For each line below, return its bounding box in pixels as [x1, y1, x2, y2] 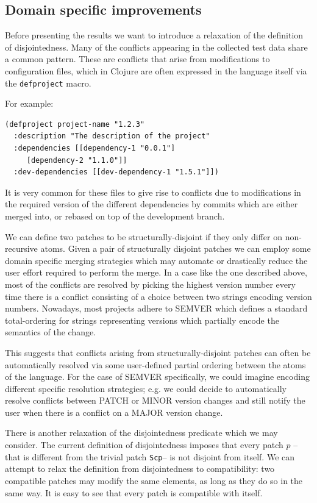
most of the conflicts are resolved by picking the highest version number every [5, 277, 296, 290]
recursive [5, 242, 38, 255]
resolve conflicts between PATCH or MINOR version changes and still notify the [5, 394, 305, 407]
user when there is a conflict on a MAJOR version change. [5, 405, 223, 418]
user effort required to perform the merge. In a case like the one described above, [5, 266, 307, 279]
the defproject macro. [5, 76, 91, 89]
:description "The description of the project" [13, 132, 210, 141]
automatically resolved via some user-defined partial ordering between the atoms [5, 358, 306, 371]
